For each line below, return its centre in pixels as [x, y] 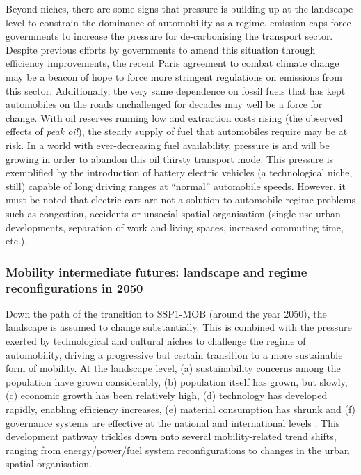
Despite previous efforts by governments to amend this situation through [161, 49]
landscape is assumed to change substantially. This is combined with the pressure [179, 327]
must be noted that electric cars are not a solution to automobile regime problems [180, 200]
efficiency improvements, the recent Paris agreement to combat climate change [173, 63]
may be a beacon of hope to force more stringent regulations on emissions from [174, 76]
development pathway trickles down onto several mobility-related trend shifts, [171, 436]
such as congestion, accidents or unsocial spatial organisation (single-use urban [173, 213]
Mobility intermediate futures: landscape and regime [157, 271]
